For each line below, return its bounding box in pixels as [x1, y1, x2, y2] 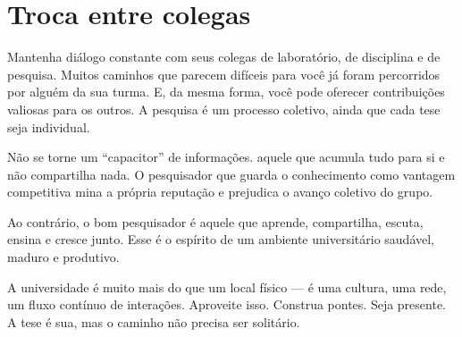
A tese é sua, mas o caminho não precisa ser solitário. [7, 312, 300, 331]
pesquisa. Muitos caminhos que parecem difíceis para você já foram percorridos [7, 64, 441, 83]
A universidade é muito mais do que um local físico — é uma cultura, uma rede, [7, 277, 447, 296]
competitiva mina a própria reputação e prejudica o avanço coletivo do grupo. [7, 182, 433, 201]
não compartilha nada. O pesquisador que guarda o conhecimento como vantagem [7, 164, 456, 183]
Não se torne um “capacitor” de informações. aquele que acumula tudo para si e [7, 147, 445, 166]
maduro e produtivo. [7, 248, 120, 266]
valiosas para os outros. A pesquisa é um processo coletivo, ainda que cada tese [7, 99, 441, 118]
